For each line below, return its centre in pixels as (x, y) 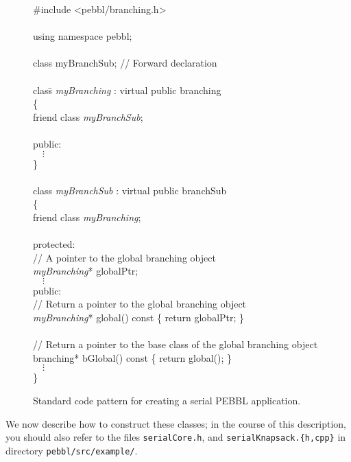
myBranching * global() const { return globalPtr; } (139, 317)
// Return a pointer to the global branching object (140, 304)
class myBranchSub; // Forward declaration (125, 63)
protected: (54, 244)
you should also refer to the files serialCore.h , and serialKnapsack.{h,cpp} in (176, 437)
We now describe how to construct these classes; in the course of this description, (176, 423)
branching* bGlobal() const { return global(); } (133, 357)
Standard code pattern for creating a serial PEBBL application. (167, 401)
